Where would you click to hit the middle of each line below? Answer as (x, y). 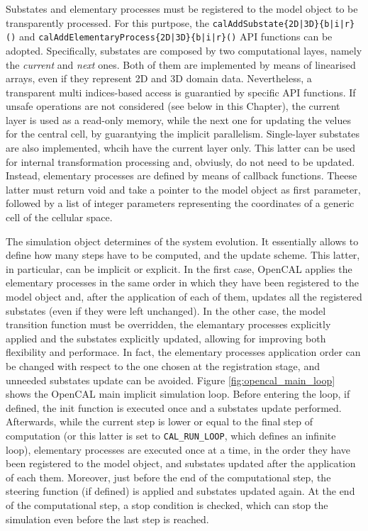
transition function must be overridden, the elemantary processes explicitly (168, 324)
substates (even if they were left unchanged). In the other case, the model (166, 310)
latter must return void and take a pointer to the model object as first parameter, (183, 189)
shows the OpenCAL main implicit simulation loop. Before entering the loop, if (178, 394)
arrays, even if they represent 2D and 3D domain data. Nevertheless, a (159, 78)
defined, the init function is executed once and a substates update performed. (174, 407)
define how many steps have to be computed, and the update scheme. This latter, (183, 255)
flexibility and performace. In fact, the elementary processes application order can (183, 352)
